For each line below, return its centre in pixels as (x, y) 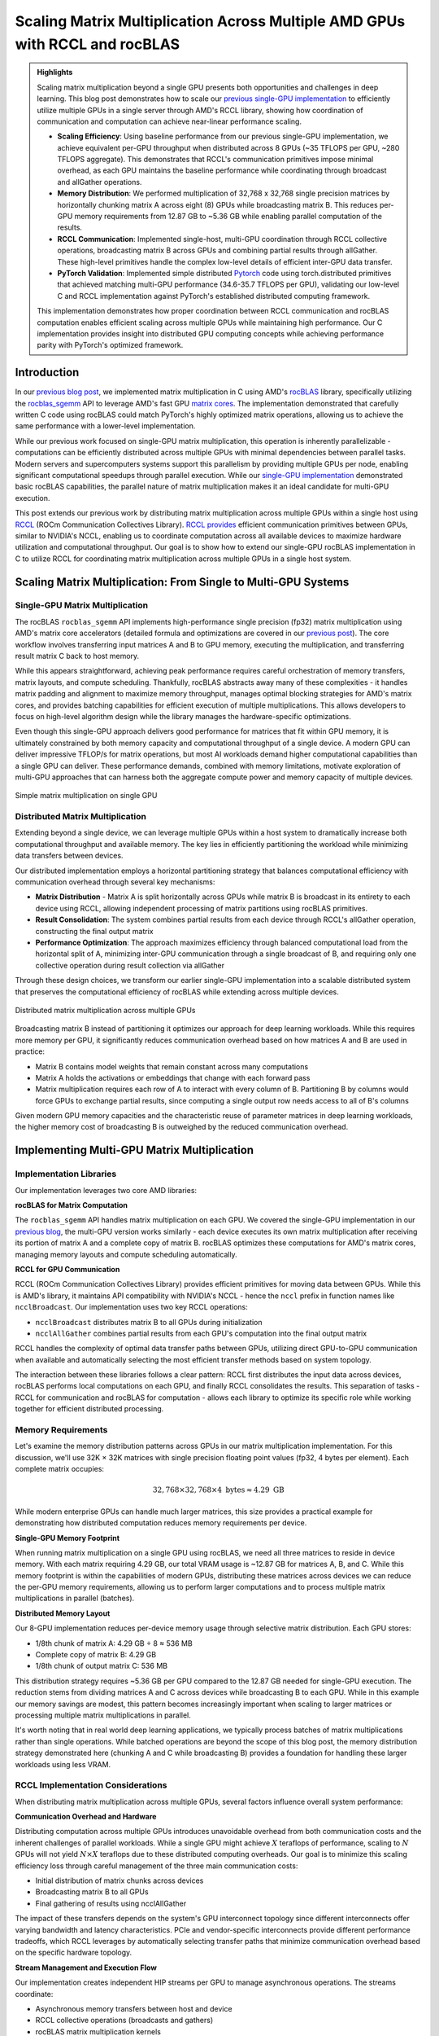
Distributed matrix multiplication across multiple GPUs (105, 1010)
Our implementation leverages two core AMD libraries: (106, 1190)
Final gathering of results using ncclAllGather (111, 1903)
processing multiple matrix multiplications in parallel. (103, 1715)
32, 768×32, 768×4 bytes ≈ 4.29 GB (218, 1490)
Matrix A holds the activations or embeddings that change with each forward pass (173, 1077)
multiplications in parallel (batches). (75, 1598)
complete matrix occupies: (60, 1469)
